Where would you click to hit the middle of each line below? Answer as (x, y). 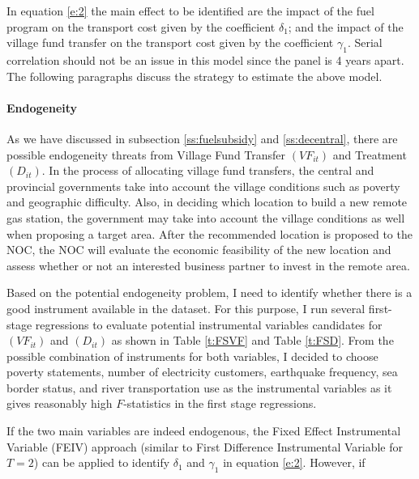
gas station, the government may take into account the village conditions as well (206, 217)
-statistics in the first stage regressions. (220, 403)
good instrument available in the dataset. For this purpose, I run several (186, 308)
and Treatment (370, 154)
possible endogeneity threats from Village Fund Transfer (146, 154)
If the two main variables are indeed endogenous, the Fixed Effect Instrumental (204, 431)
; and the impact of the (346, 26)
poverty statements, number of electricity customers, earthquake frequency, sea (202, 372)
